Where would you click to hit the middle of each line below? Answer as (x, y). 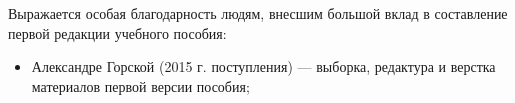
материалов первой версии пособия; (140, 85)
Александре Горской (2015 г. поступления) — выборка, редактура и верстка (263, 66)
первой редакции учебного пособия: (117, 32)
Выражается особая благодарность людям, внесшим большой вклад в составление (258, 13)
